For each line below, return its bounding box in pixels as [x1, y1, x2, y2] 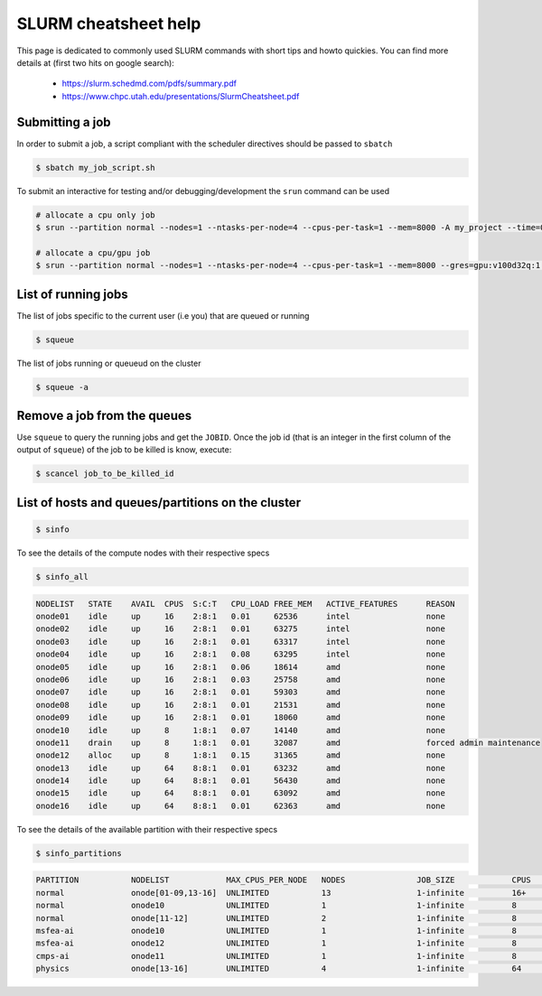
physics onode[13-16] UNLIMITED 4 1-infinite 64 [35, 963, 522, 974]
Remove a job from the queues [16, 408, 192, 424]
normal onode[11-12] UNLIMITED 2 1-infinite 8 [35, 913, 517, 923]
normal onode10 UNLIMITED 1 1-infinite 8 [35, 900, 517, 911]
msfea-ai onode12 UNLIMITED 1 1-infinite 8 [35, 938, 517, 948]
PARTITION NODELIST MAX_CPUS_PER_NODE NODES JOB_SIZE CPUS [35, 875, 532, 885]
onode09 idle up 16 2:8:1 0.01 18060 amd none [35, 712, 446, 722]
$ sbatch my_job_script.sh [35, 163, 155, 172]
